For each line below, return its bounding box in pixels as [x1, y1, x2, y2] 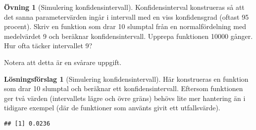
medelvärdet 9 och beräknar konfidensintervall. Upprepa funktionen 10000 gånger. [4, 31, 253, 41]
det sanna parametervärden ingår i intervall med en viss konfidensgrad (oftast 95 [4, 11, 249, 22]
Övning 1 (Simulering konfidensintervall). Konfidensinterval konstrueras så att [4, 2, 245, 12]
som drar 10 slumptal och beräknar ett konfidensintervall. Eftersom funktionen [4, 83, 243, 94]
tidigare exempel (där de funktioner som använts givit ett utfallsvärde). [4, 102, 220, 113]
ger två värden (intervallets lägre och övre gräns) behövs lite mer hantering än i [4, 93, 246, 103]
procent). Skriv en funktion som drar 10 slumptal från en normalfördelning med [4, 21, 246, 32]
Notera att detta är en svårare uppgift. [4, 57, 122, 67]
